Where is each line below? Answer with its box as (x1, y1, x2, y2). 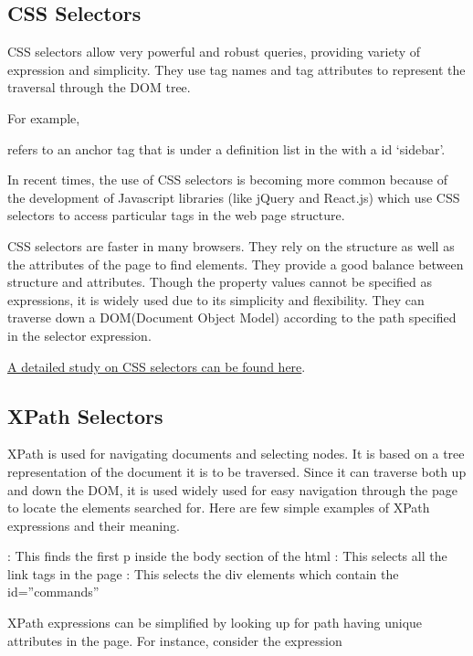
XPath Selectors (7, 401, 163, 429)
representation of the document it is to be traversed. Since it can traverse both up (7, 461, 467, 481)
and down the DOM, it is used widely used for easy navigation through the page (7, 480, 457, 499)
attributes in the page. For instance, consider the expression (7, 630, 342, 650)
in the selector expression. (7, 325, 152, 344)
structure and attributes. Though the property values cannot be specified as (7, 272, 432, 291)
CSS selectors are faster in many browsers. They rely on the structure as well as (7, 236, 455, 255)
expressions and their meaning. (7, 515, 180, 534)
